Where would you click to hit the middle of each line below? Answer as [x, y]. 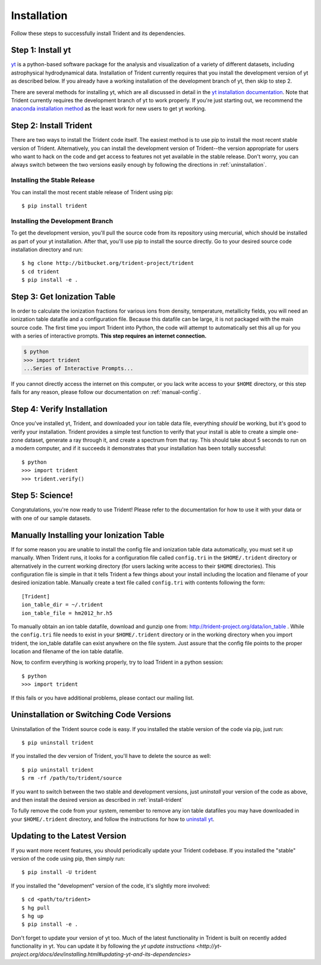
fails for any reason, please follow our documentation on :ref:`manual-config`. [106, 392]
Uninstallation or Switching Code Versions [91, 715]
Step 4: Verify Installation [59, 409]
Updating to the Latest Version [69, 836]
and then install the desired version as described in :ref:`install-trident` [97, 800]
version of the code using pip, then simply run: [68, 858]
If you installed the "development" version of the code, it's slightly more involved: [111, 886]
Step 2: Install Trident [51, 126]
